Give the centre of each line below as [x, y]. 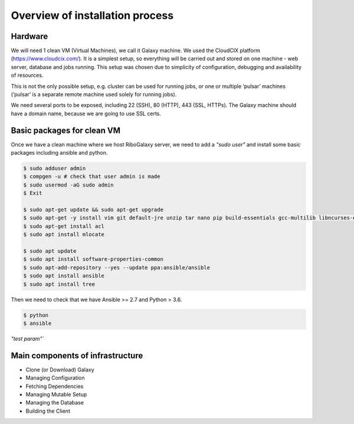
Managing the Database [55, 403]
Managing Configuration [55, 378]
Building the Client [48, 411]
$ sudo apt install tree [59, 284]
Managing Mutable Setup [56, 394]
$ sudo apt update [50, 251]
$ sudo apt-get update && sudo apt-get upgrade [93, 210]
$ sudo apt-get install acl [64, 226]
